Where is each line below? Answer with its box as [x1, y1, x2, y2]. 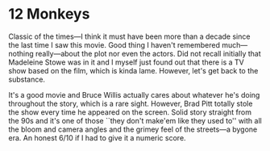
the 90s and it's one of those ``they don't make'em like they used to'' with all [8, 115, 262, 125]
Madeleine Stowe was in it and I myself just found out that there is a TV [8, 57, 244, 67]
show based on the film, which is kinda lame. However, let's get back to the [8, 65, 259, 75]
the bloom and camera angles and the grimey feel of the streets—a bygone [8, 124, 258, 134]
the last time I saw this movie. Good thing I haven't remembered [8, 40, 220, 49]
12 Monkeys [8, 5, 90, 23]
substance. [8, 74, 46, 84]
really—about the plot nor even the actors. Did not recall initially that [35, 48, 262, 58]
